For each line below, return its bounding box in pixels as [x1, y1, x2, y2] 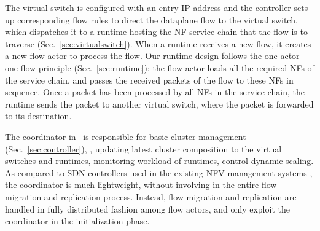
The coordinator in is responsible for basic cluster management [5, 130, 246, 143]
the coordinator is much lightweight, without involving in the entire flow [5, 178, 277, 191]
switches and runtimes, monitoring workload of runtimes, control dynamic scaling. [5, 154, 314, 167]
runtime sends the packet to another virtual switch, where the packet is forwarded [5, 97, 314, 110]
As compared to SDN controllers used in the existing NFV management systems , [5, 166, 313, 179]
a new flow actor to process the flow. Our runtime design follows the [5, 49, 262, 62]
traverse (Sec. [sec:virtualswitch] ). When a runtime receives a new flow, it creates [5, 37, 311, 50]
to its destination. [5, 109, 72, 122]
